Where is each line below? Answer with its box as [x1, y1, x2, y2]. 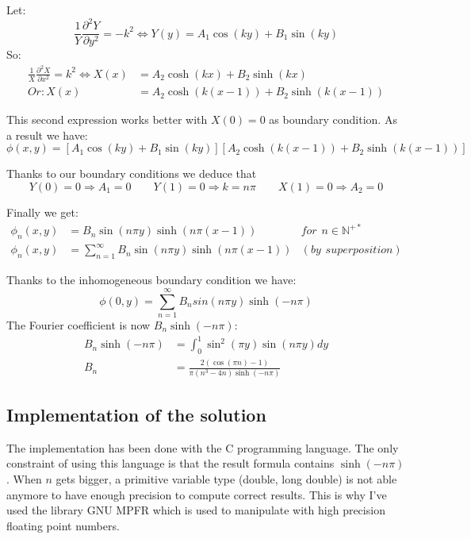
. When [6, 470, 42, 487]
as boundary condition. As [269, 111, 397, 128]
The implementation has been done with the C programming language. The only [6, 439, 399, 456]
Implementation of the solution [6, 402, 266, 426]
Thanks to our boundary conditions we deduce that [6, 165, 257, 182]
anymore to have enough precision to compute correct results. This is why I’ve [6, 486, 387, 502]
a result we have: [6, 126, 88, 143]
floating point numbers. [6, 517, 120, 533]
